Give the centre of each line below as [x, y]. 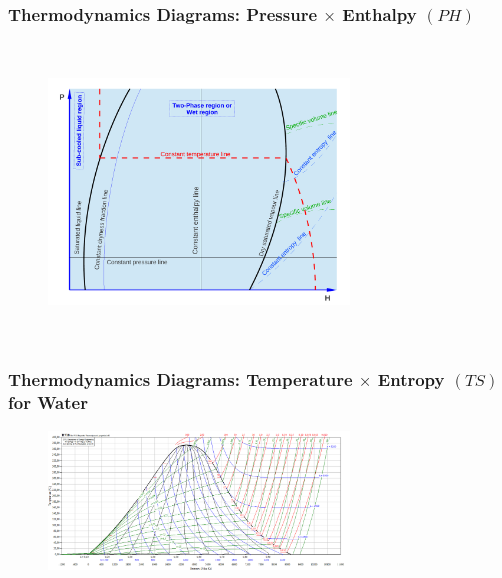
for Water [48, 402]
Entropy [411, 379]
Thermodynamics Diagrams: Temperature [180, 379]
